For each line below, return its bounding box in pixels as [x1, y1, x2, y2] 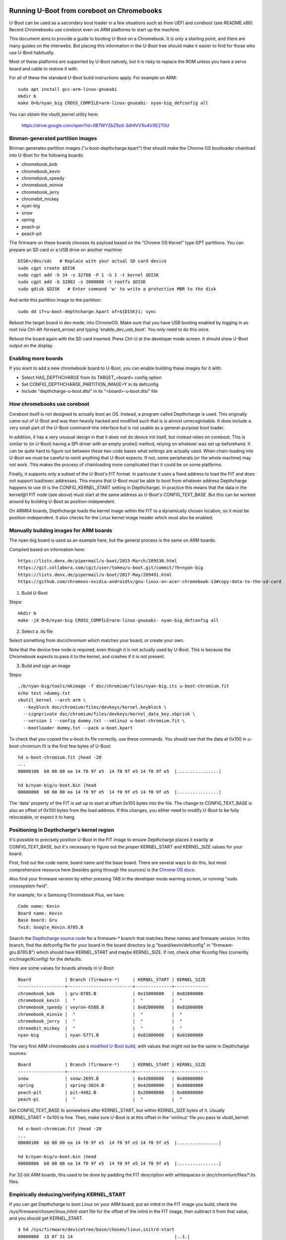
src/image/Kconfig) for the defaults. [9, 956, 83, 962]
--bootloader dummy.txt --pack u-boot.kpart [23, 725, 133, 731]
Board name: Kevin [18, 910, 63, 916]
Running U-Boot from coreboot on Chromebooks [9, 6, 162, 15]
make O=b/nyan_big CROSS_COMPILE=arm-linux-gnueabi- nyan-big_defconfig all [18, 100, 209, 106]
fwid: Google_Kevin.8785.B [18, 924, 84, 930]
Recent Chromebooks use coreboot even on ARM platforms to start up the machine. [9, 26, 181, 32]
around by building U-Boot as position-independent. [9, 498, 116, 504]
